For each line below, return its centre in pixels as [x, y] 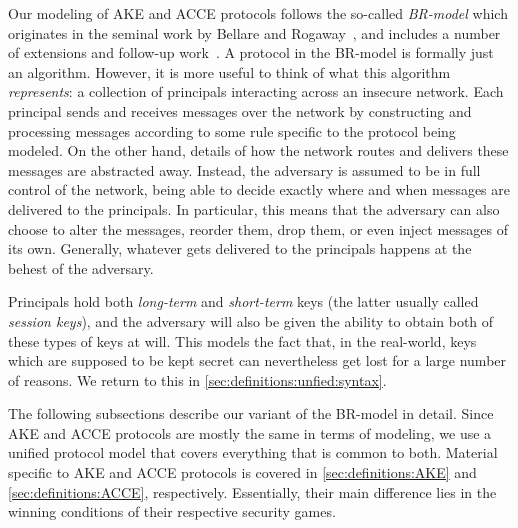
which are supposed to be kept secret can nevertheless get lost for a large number [257, 360]
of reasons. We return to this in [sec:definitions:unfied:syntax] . [197, 379]
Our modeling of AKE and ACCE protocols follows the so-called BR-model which [258, 13]
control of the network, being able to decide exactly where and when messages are [259, 189]
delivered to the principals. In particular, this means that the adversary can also [254, 208]
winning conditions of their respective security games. [172, 511]
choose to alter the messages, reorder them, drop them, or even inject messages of [258, 228]
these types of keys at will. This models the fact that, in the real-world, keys [242, 340]
